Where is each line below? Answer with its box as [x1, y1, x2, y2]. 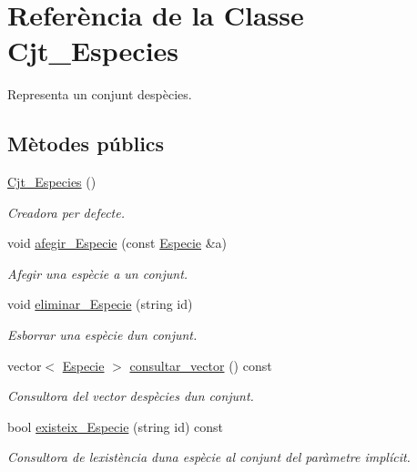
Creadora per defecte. [7, 202, 126, 221]
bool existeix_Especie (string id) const [7, 416, 224, 436]
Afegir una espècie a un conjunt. [7, 263, 188, 282]
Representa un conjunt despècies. [7, 85, 192, 104]
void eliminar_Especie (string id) [7, 294, 193, 313]
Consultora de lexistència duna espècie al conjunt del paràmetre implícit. [7, 447, 411, 467]
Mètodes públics [7, 129, 165, 158]
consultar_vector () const [129, 355, 272, 375]
